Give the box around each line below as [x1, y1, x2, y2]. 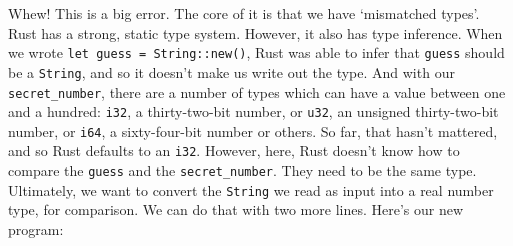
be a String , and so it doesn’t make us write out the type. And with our [8, 61, 455, 82]
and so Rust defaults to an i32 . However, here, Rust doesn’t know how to [8, 140, 460, 161]
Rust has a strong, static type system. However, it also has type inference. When [8, 22, 503, 43]
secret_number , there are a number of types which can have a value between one [8, 81, 506, 102]
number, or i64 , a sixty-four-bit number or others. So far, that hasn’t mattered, [8, 120, 498, 141]
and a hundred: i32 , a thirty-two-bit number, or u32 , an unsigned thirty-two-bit [8, 101, 499, 122]
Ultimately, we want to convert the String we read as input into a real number [8, 179, 494, 200]
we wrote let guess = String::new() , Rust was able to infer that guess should [8, 42, 505, 63]
